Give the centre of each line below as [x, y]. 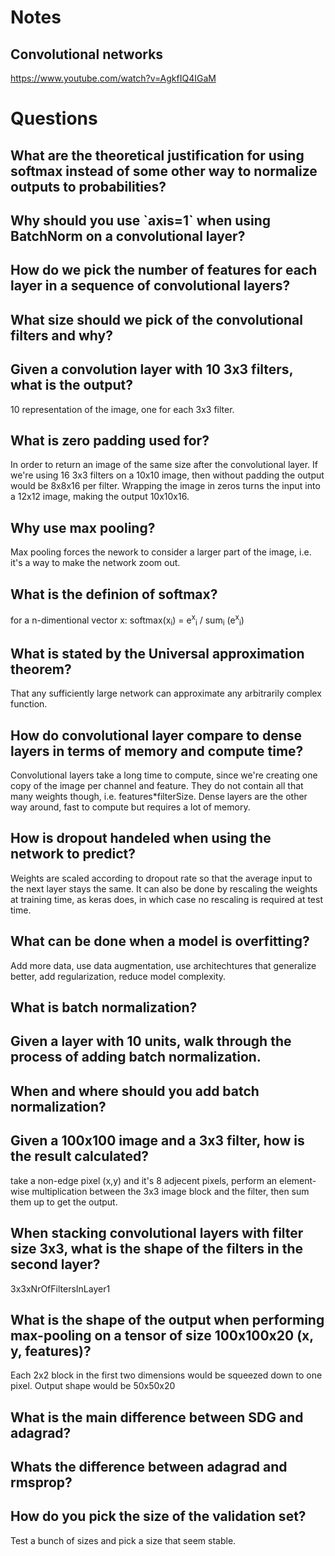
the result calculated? [80, 1156]
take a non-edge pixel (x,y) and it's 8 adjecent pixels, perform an [144, 1180]
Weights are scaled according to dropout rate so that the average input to [161, 878]
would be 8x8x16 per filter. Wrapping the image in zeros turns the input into [165, 486]
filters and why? [61, 335]
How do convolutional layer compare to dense [156, 735]
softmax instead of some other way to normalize [164, 171]
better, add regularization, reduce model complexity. [118, 976]
